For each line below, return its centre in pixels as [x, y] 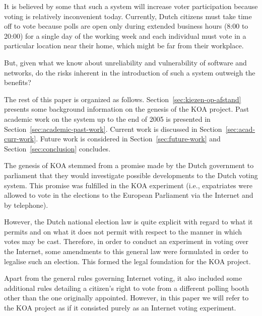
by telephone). [26, 205]
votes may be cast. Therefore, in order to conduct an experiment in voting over [126, 241]
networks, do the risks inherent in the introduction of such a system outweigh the [130, 72]
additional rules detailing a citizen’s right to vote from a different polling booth [127, 288]
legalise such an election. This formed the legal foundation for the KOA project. [127, 261]
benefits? [18, 82]
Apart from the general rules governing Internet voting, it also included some [123, 278]
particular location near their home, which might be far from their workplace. [124, 46]
